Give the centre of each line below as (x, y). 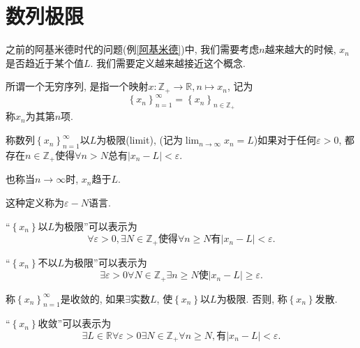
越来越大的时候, (300, 49)
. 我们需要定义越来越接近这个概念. (168, 62)
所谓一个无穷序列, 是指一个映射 (77, 86)
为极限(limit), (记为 (140, 140)
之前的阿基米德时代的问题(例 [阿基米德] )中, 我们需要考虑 (133, 49)
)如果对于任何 (285, 140)
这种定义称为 (35, 202)
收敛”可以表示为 (75, 323)
